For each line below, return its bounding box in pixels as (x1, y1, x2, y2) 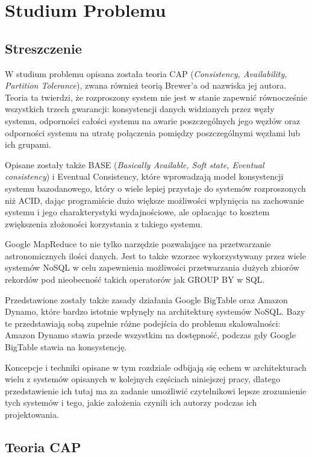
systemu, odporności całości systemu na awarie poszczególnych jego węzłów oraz (5, 114, 301, 127)
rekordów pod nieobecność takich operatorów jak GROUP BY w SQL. (5, 273, 265, 286)
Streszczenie (5, 39, 82, 57)
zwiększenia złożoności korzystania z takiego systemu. (5, 217, 203, 230)
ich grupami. (5, 138, 51, 151)
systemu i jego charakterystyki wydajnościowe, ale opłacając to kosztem (5, 206, 270, 218)
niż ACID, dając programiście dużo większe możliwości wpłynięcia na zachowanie (5, 194, 304, 206)
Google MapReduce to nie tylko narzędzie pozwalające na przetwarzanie (5, 238, 271, 250)
